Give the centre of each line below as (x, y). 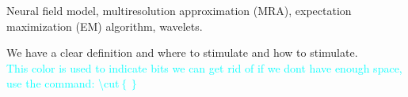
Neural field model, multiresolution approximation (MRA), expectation (179, 10)
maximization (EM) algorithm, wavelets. (105, 26)
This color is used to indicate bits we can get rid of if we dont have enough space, (204, 67)
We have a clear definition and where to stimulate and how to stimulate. (182, 52)
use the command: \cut (63, 83)
